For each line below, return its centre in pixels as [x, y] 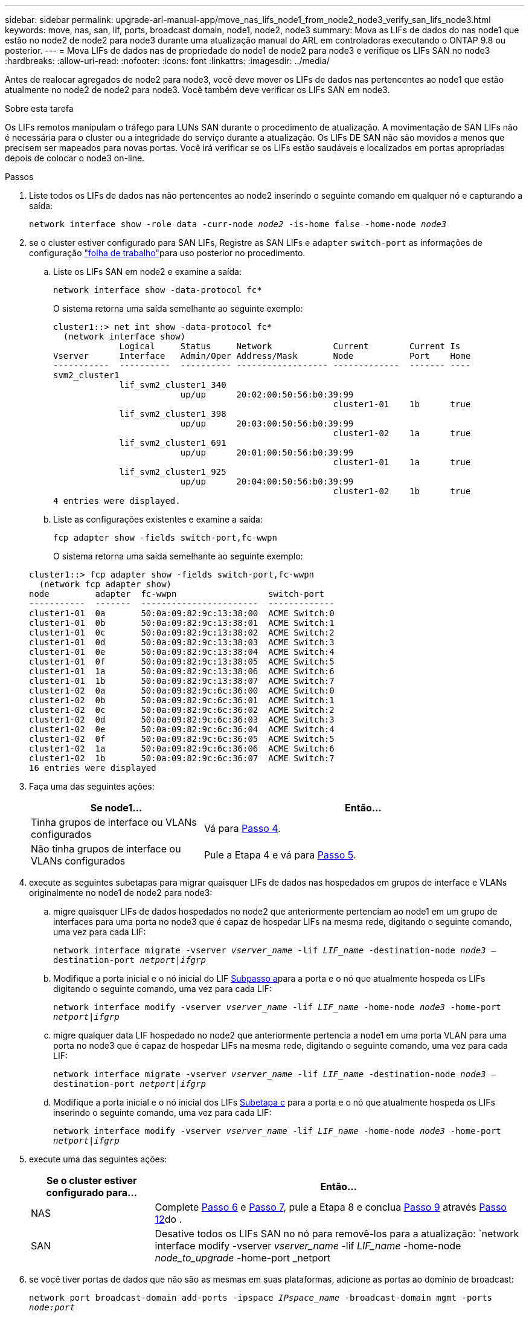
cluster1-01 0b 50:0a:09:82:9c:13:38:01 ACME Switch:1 [182, 623]
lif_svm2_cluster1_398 [173, 414]
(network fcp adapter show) [105, 584]
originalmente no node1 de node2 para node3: [121, 893]
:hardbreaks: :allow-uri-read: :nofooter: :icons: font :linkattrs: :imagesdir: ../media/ [167, 61]
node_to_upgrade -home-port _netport [243, 1258]
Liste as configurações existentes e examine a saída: [158, 519]
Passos [19, 177]
